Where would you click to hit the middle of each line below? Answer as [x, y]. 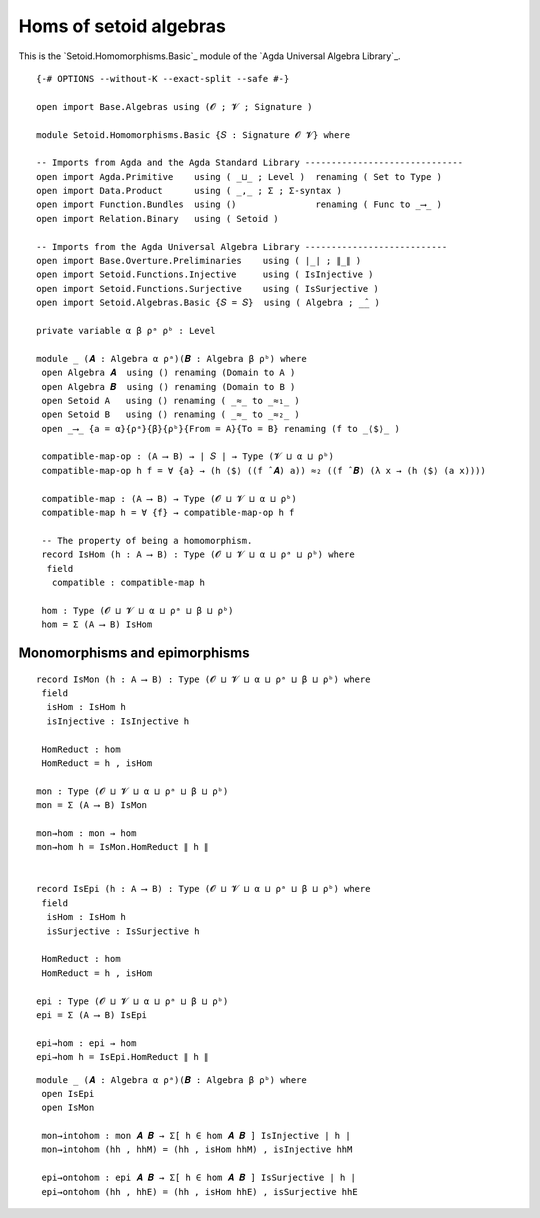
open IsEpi [68, 1093]
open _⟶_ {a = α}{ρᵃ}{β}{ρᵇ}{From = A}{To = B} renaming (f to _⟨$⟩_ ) [220, 428]
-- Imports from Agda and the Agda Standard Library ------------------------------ [250, 163]
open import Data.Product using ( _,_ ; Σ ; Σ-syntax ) [189, 191]
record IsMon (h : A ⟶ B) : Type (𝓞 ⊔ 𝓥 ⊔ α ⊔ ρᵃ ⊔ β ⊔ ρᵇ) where [203, 679]
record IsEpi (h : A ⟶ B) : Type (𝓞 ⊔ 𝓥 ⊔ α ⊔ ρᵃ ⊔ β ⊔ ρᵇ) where [203, 889]
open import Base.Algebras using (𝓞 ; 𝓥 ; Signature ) [174, 106]
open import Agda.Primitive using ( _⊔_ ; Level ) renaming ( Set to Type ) [239, 176]
